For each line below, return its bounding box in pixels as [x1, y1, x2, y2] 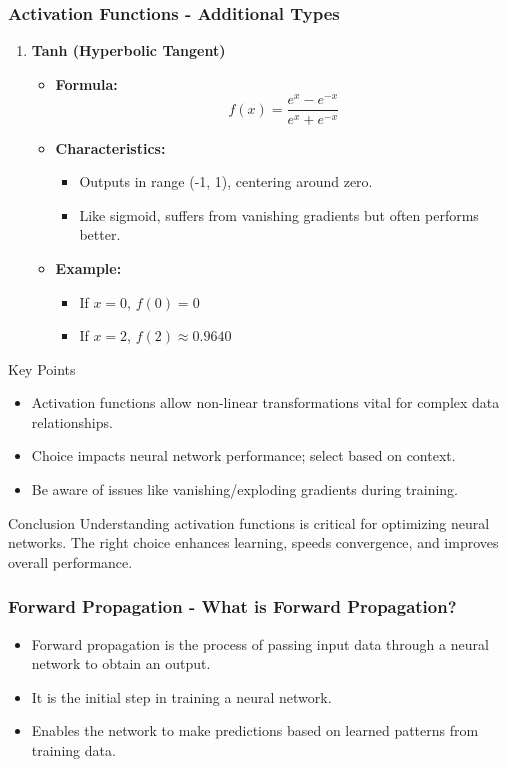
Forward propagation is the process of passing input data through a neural [31, 633, 489, 654]
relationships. [31, 411, 113, 432]
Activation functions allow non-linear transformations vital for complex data [31, 392, 500, 413]
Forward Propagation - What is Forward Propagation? [8, 594, 457, 619]
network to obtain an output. [31, 653, 211, 674]
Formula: [55, 73, 118, 94]
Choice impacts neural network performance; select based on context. [31, 445, 456, 466]
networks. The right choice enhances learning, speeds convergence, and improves [8, 532, 499, 553]
